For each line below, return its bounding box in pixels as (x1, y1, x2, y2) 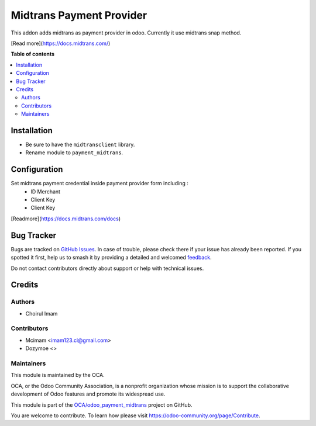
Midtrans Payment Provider (11, 9, 147, 22)
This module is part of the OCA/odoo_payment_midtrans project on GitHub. (11, 401, 193, 408)
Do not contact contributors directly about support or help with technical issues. (11, 265, 204, 272)
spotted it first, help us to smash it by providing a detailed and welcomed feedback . (11, 254, 212, 261)
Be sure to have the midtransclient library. (25, 141, 135, 148)
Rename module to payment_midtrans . (25, 149, 123, 156)
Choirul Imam (25, 310, 58, 317)
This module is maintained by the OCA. (11, 372, 105, 379)
